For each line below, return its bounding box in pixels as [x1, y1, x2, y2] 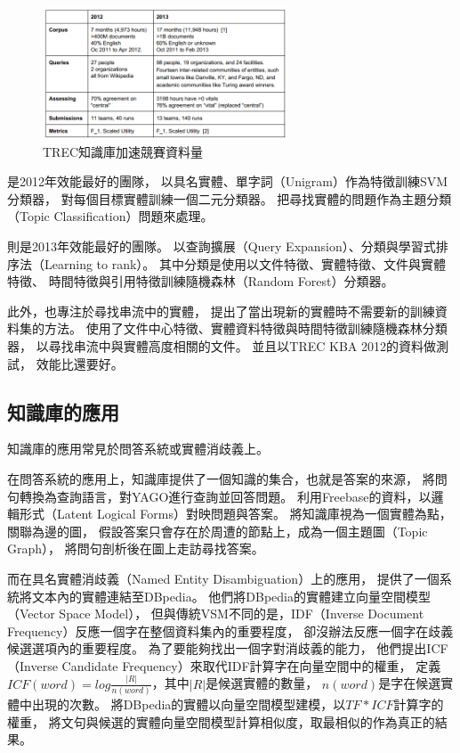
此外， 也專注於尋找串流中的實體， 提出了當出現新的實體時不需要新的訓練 [7, 301, 435, 320]
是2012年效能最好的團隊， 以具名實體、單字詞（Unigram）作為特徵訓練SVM [7, 172, 448, 191]
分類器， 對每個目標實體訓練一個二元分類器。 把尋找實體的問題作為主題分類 [7, 189, 452, 208]
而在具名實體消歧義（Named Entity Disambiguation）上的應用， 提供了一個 [7, 569, 440, 587]
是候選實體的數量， [206, 674, 319, 692]
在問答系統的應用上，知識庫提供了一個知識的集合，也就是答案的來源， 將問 [7, 469, 448, 487]
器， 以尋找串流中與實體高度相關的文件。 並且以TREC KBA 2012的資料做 [7, 336, 437, 355]
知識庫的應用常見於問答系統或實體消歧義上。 [7, 439, 269, 458]
